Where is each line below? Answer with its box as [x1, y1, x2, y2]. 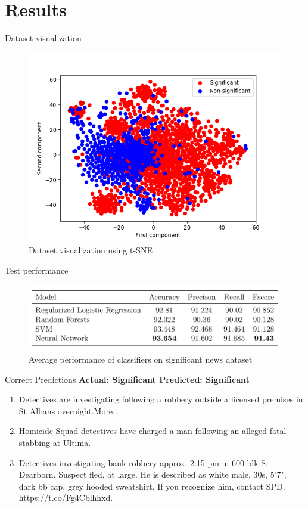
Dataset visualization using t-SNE [29, 244, 153, 256]
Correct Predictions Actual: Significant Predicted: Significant [5, 373, 250, 385]
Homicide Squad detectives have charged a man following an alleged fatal [18, 425, 287, 437]
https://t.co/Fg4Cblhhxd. [18, 491, 113, 504]
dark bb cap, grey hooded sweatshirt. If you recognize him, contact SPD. [18, 479, 285, 492]
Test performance [5, 264, 69, 276]
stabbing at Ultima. [18, 436, 91, 449]
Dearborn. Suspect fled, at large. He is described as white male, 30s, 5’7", [18, 468, 287, 481]
